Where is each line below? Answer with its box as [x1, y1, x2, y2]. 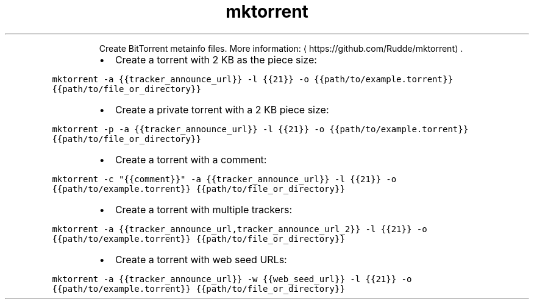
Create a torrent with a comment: [115, 153, 267, 166]
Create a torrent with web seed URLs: [115, 253, 287, 266]
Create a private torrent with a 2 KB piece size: [115, 103, 329, 116]
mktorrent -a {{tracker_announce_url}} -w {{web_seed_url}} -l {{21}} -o [52, 274, 412, 284]
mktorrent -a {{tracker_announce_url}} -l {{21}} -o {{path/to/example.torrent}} [52, 74, 453, 84]
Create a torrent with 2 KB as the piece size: [115, 53, 317, 66]
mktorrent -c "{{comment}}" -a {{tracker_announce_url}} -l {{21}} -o [52, 174, 397, 184]
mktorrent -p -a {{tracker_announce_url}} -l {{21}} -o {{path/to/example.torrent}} [52, 124, 469, 134]
